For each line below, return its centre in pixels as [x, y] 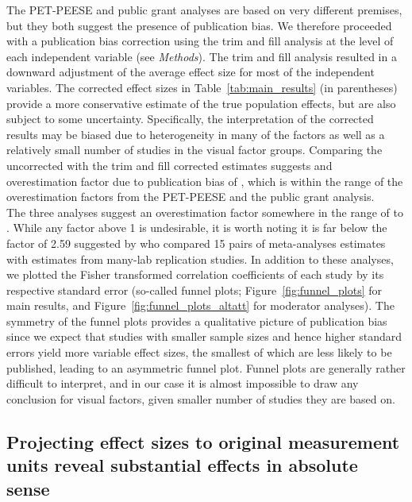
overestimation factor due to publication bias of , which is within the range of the [205, 181]
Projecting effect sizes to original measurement [203, 441]
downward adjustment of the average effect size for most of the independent [191, 72]
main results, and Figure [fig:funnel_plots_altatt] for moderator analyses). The [200, 305]
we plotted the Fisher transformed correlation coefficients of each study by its [195, 274]
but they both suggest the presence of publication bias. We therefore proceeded [199, 25]
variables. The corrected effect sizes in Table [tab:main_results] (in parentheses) [202, 87]
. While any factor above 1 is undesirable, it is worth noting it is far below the [197, 228]
